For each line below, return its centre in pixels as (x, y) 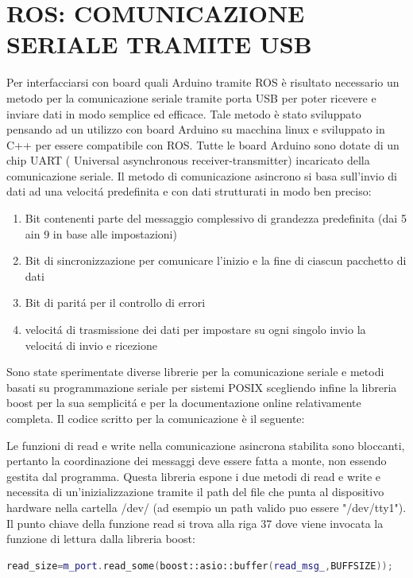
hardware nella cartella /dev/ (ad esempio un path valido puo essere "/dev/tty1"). (206, 507)
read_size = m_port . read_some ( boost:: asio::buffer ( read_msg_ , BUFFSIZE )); (200, 566)
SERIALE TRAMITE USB (159, 44)
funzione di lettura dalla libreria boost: (101, 539)
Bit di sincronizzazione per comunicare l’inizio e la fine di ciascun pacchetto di (216, 260)
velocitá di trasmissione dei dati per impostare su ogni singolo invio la (195, 330)
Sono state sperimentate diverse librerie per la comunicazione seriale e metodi (195, 372)
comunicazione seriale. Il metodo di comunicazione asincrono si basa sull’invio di (202, 175)
